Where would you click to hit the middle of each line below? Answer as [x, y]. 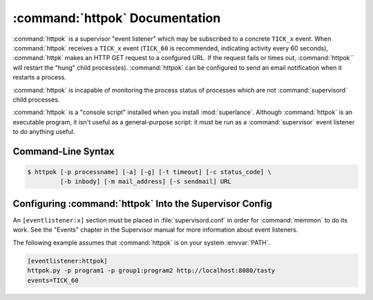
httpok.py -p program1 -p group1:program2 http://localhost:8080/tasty [151, 271]
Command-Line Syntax [64, 151]
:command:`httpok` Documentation [117, 18]
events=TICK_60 [53, 280]
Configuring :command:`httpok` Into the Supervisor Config [143, 204]
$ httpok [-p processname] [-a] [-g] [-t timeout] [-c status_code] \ [150, 172]
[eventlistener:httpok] [68, 261]
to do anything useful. [44, 132]
